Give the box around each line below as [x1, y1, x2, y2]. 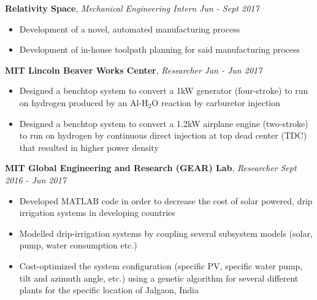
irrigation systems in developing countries [19, 206, 175, 219]
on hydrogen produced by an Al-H [19, 96, 148, 109]
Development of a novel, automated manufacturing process [19, 22, 240, 35]
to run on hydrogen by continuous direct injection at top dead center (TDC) [19, 129, 307, 142]
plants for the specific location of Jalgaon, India [19, 283, 199, 296]
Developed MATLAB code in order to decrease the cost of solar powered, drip [19, 194, 313, 207]
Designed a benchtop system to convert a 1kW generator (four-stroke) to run [19, 84, 308, 97]
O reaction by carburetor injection [151, 96, 281, 109]
